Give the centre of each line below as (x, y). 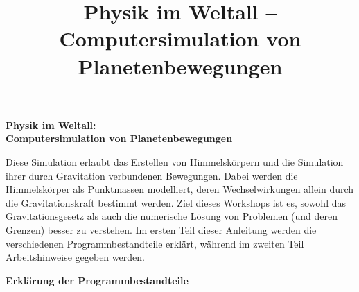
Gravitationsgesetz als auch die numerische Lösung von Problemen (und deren (172, 216)
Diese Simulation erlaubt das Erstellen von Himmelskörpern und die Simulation (175, 161)
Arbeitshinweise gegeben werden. (75, 257)
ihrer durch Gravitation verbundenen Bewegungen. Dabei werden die (152, 175)
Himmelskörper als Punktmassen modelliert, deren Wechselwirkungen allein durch (180, 189)
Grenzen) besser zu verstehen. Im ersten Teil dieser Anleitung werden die (161, 229)
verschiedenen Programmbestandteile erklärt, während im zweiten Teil (155, 243)
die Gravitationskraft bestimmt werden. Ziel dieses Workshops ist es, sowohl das (176, 202)
